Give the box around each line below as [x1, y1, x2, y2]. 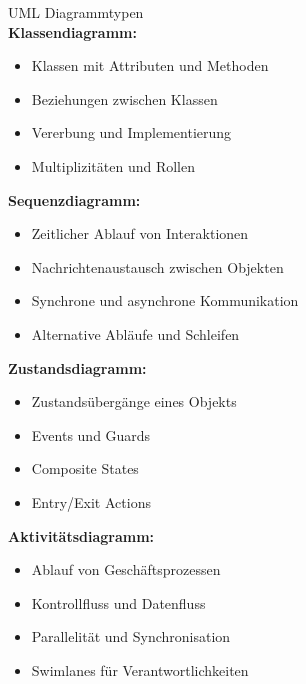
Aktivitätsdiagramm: [8, 525, 155, 546]
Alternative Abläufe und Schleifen [31, 323, 240, 344]
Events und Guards [31, 424, 151, 445]
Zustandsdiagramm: [8, 357, 147, 378]
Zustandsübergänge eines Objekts [31, 391, 237, 412]
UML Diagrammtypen [8, 2, 144, 22]
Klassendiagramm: [8, 21, 137, 42]
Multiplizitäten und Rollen [31, 155, 195, 176]
